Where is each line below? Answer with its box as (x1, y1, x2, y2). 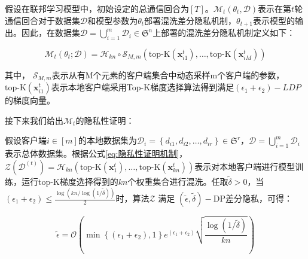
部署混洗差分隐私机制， (144, 14, 237, 26)
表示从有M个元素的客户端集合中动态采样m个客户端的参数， (51, 68, 285, 81)
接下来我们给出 (5, 114, 63, 126)
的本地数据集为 (78, 134, 137, 147)
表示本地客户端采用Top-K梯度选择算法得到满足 (51, 81, 234, 93)
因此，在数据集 (21, 26, 80, 39)
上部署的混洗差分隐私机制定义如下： (153, 26, 295, 39)
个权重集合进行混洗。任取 (127, 175, 228, 188)
